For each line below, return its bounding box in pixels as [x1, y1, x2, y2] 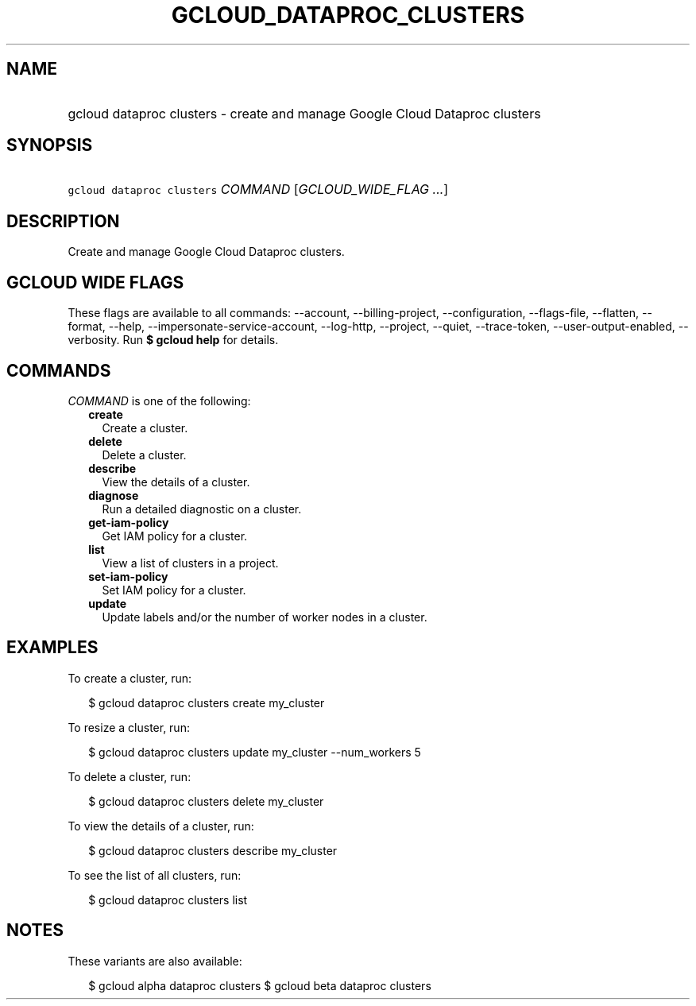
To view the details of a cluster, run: [68, 818, 254, 833]
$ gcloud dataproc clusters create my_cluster [88, 695, 325, 710]
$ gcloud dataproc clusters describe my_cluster [88, 843, 338, 857]
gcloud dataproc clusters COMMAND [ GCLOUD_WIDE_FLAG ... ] [68, 181, 449, 198]
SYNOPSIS [6, 135, 93, 156]
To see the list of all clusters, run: [68, 868, 242, 882]
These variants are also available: [68, 954, 242, 968]
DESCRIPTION [6, 211, 120, 231]
